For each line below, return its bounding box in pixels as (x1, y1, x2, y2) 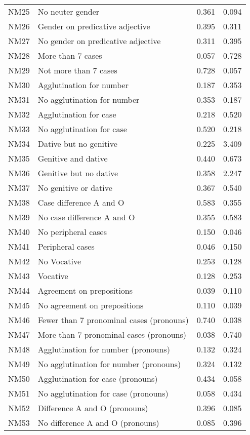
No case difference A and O (37, 211, 135, 223)
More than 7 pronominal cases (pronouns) (37, 329, 187, 340)
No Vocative (37, 255, 81, 267)
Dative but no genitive (37, 138, 117, 149)
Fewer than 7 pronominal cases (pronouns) (37, 314, 189, 326)
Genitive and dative (37, 152, 108, 164)
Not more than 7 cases (37, 64, 117, 76)
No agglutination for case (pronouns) (37, 387, 169, 399)
